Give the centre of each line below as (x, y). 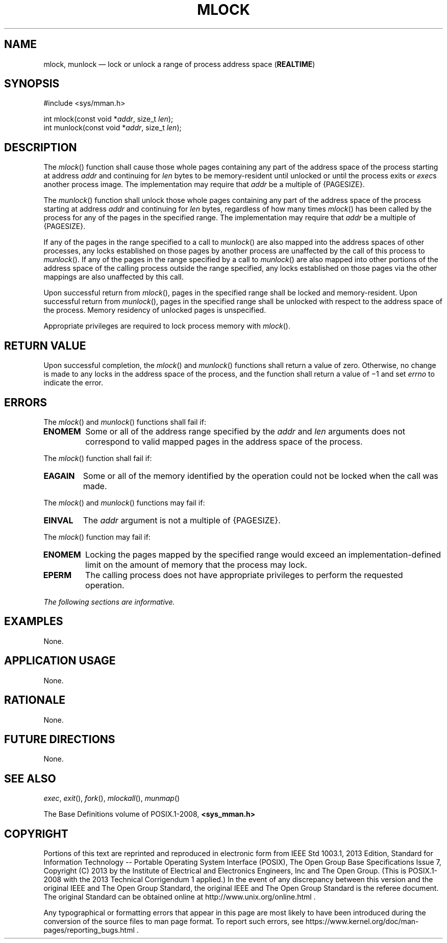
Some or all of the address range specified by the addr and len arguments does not (245, 431)
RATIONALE (35, 700)
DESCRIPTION (41, 147)
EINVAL (58, 520)
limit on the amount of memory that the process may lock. (196, 565)
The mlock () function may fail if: (97, 537)
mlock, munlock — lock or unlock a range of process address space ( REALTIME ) (179, 64)
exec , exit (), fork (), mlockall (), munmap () (112, 798)
